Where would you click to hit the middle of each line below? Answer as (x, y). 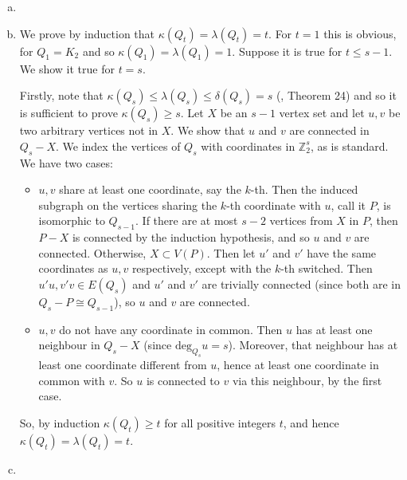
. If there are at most (187, 220)
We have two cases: (66, 162)
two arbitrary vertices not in (89, 130)
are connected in (329, 130)
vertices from (301, 220)
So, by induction (60, 422)
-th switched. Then (327, 268)
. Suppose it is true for (287, 51)
